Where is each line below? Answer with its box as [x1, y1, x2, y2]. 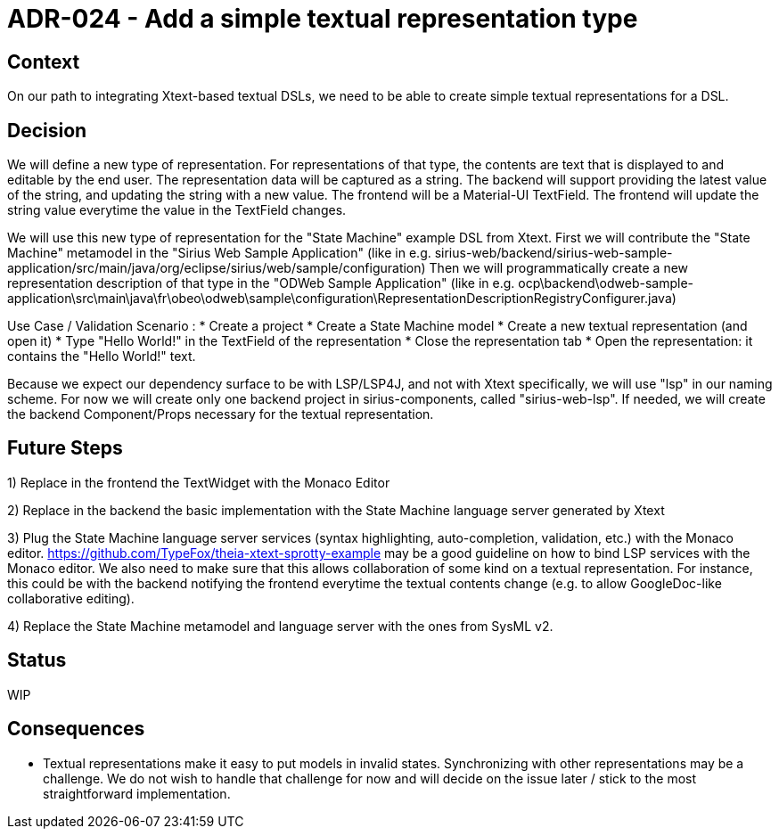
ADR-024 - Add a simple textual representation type [7, 4, 638, 34]
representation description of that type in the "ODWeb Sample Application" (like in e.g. [7, 275, 515, 291]
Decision [7, 119, 87, 142]
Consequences [7, 717, 145, 741]
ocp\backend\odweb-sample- [518, 275, 693, 291]
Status [7, 649, 67, 672]
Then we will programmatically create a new [429, 260, 689, 276]
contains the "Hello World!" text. [7, 348, 196, 365]
